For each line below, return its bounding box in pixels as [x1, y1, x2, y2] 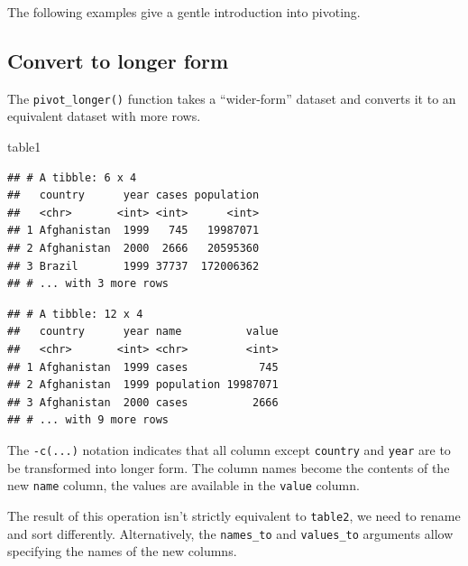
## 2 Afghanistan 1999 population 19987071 [7, 378, 279, 392]
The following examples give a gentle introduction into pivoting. [7, 3, 361, 21]
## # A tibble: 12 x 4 [7, 307, 143, 320]
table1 [7, 137, 41, 156]
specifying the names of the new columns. [7, 542, 237, 561]
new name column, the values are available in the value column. [7, 476, 360, 495]
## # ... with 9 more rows [7, 413, 169, 427]
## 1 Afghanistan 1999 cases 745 [7, 360, 279, 374]
